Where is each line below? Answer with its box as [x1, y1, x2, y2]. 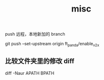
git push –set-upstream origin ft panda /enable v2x [5, 41, 100, 48]
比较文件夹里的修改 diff [5, 57, 74, 66]
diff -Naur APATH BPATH [5, 70, 55, 76]
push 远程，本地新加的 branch [5, 31, 65, 37]
